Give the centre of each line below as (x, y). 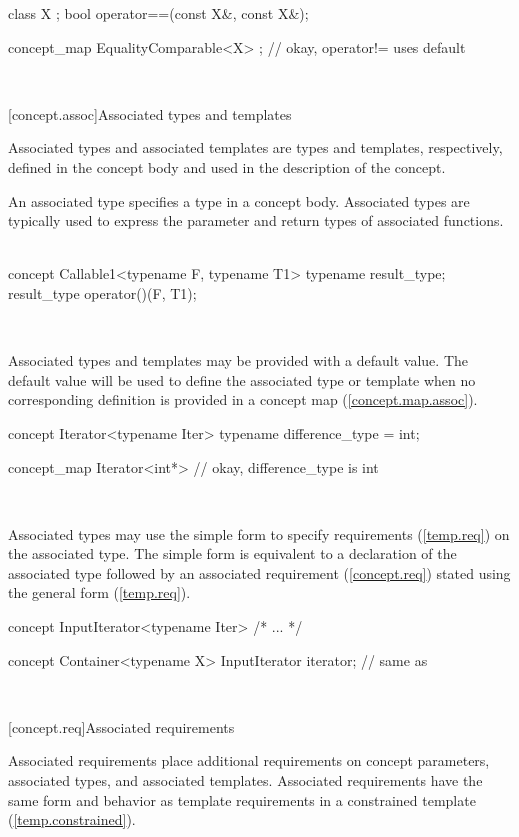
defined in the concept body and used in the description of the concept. (227, 166)
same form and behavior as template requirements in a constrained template (242, 799)
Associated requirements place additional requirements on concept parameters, (249, 760)
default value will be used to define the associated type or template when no (242, 379)
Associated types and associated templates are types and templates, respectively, (255, 147)
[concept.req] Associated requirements (121, 726)
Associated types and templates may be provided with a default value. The (238, 360)
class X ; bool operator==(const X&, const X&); (158, 13)
